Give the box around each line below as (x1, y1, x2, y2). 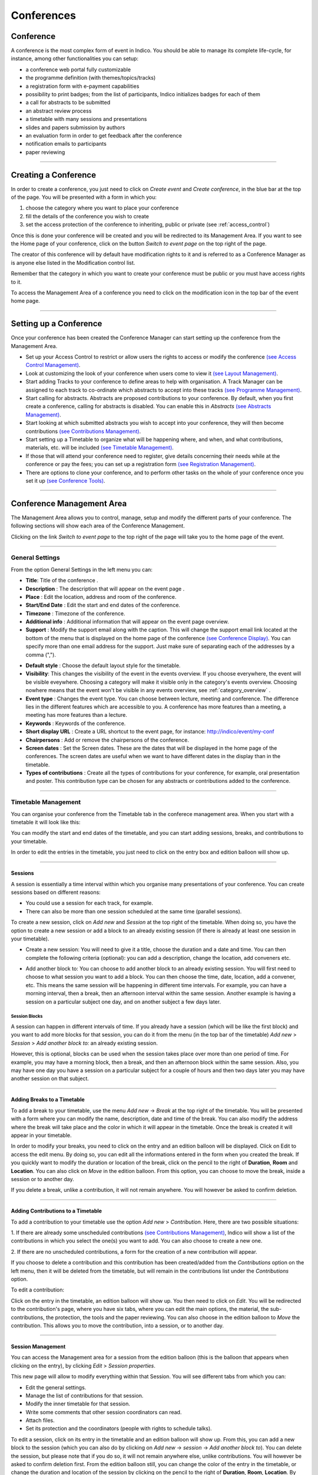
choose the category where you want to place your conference (25, 204, 179, 212)
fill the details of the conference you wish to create (25, 212, 150, 219)
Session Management (11, 1343, 66, 1350)
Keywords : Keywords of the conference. (25, 720, 126, 727)
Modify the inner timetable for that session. (25, 1400, 131, 1407)
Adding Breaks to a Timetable (11, 1096, 85, 1103)
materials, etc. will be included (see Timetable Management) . (25, 444, 174, 451)
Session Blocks (11, 1014, 43, 1020)
